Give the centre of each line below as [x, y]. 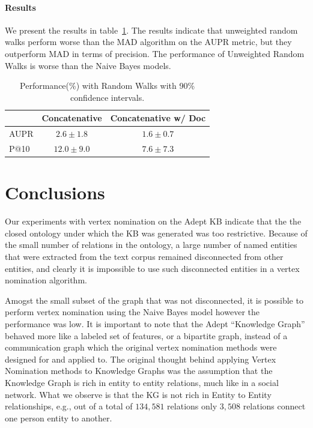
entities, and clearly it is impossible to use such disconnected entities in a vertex [152, 268]
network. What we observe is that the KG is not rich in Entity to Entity [138, 394]
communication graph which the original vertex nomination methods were [141, 347]
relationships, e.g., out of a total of [69, 406]
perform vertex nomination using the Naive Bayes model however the [132, 312]
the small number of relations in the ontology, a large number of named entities [151, 245]
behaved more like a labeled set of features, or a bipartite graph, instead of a [146, 335]
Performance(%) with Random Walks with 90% [108, 86]
